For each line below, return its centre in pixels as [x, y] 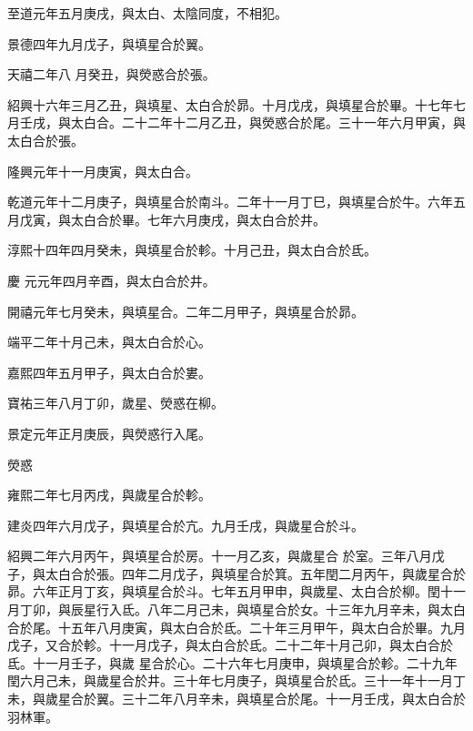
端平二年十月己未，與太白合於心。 [109, 342]
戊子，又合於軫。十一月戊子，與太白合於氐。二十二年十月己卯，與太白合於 [230, 645]
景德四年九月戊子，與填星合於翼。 [109, 43]
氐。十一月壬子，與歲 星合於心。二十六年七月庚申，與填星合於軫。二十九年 [232, 662]
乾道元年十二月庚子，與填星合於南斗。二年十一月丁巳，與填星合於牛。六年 [230, 202]
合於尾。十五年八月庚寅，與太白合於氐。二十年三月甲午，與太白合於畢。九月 [236, 627]
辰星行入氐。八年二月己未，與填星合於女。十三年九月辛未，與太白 [268, 609]
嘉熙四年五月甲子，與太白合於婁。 [109, 372]
